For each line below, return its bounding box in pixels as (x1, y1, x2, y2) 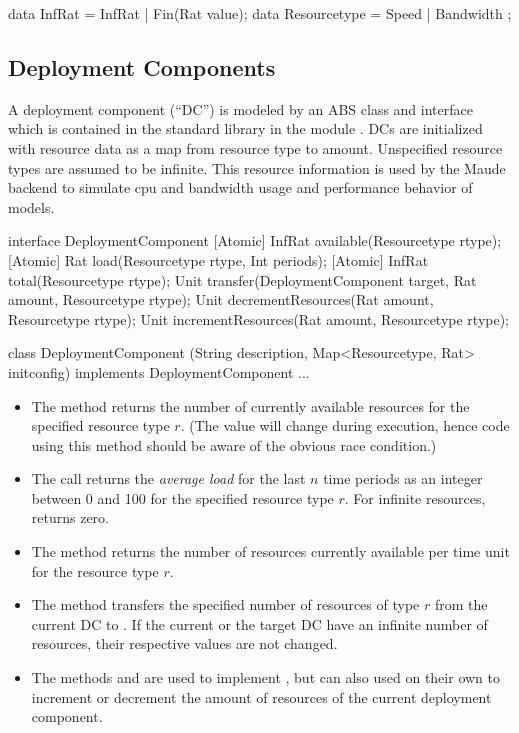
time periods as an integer (323, 468, 483, 489)
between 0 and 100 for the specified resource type (31, 487, 334, 508)
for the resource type (31, 560, 159, 581)
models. (8, 196, 55, 217)
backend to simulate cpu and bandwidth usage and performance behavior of (8, 177, 473, 198)
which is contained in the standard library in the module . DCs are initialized (8, 118, 483, 139)
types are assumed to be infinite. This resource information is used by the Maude (8, 157, 506, 178)
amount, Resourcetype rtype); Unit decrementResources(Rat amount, (8, 289, 434, 310)
